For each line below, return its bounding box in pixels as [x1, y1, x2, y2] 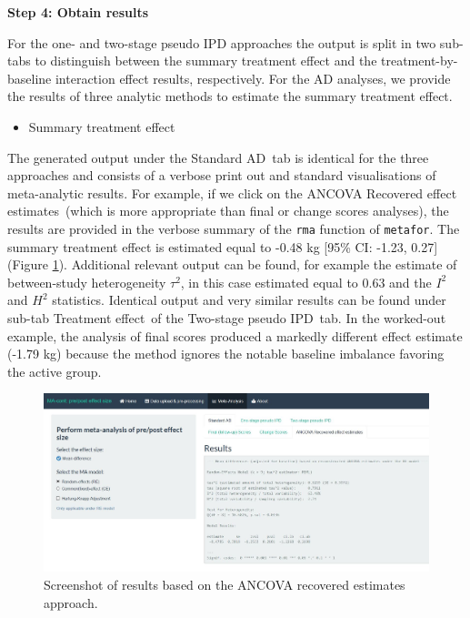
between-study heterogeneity [7, 272, 166, 291]
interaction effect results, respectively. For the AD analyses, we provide [55, 68, 451, 87]
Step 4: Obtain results [7, 3, 149, 21]
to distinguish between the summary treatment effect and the [35, 51, 377, 70]
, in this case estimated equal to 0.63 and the [180, 272, 432, 291]
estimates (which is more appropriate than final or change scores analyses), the [7, 201, 449, 220]
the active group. [7, 361, 102, 380]
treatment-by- [381, 51, 458, 70]
